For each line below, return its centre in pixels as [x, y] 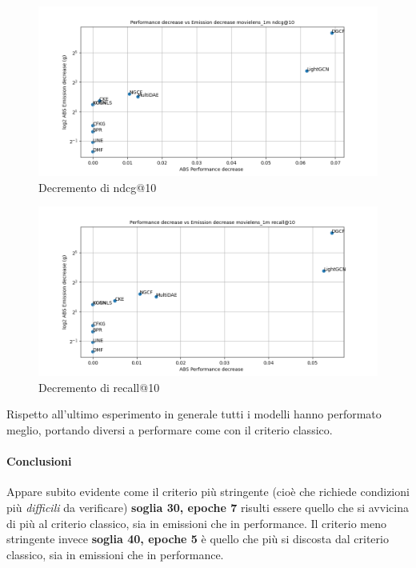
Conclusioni [39, 461]
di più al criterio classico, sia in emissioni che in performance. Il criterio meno [197, 523]
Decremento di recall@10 [99, 387]
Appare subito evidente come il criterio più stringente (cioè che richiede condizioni [208, 492]
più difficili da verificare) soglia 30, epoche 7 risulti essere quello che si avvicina [208, 507]
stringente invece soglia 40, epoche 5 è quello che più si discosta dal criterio [198, 539]
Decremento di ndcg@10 [98, 187]
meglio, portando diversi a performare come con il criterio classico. [170, 429]
